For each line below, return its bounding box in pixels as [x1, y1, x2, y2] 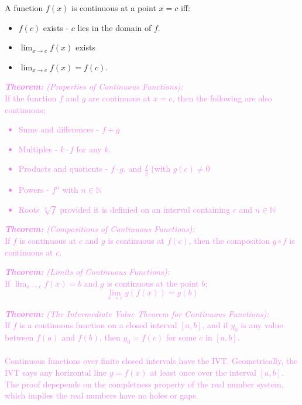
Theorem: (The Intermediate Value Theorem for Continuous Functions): [5, 307, 269, 319]
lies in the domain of [77, 21, 152, 33]
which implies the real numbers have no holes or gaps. [5, 389, 198, 401]
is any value [241, 319, 283, 331]
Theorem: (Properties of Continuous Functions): [5, 80, 183, 93]
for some [166, 331, 197, 343]
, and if [202, 319, 228, 331]
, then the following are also [172, 91, 272, 104]
